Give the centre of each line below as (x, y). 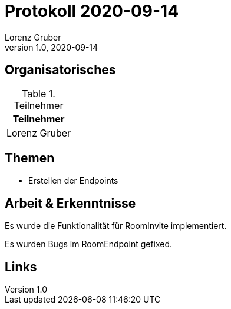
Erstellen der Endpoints (73, 181)
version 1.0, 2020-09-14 (52, 47)
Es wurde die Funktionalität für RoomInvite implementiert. (116, 226)
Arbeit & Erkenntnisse (70, 203)
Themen (30, 158)
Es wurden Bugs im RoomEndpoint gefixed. (89, 244)
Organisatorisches (60, 70)
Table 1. (39, 93)
